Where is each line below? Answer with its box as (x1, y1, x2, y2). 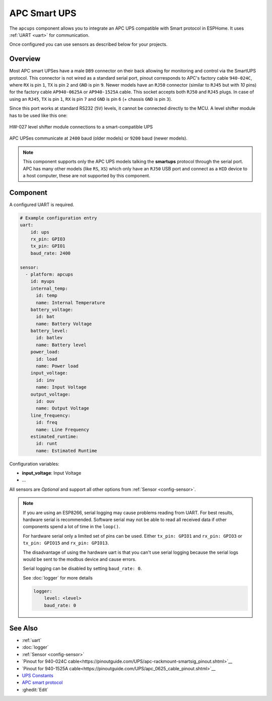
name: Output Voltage (36, 406, 89, 411)
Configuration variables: (9, 461, 59, 467)
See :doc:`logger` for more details (23, 575, 93, 581)
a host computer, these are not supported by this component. (23, 172, 151, 178)
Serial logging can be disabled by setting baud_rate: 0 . (23, 565, 142, 571)
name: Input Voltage (36, 385, 87, 390)
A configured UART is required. (9, 202, 75, 208)
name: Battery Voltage (36, 321, 92, 327)
